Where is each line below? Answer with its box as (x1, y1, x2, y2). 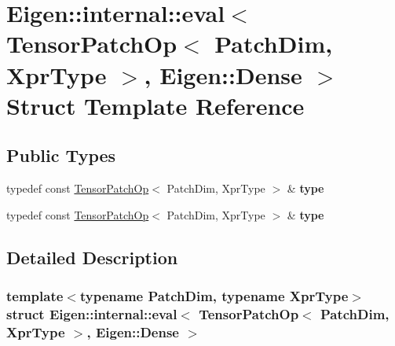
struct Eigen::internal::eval (6, 304, 177, 323)
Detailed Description (6, 245, 178, 269)
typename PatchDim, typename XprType (79, 286, 349, 306)
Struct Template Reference (6, 89, 305, 121)
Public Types (6, 143, 116, 167)
